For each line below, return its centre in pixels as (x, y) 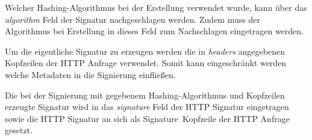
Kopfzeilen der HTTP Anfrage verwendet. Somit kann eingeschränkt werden (146, 63)
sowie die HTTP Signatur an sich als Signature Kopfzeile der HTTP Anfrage (147, 118)
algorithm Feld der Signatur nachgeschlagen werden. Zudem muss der (133, 19)
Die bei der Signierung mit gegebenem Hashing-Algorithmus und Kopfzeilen (145, 95)
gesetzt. (19, 130)
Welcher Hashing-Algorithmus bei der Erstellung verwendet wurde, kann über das (156, 7)
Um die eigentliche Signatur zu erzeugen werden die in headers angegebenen (145, 51)
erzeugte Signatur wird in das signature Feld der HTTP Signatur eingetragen (147, 107)
